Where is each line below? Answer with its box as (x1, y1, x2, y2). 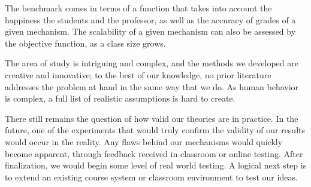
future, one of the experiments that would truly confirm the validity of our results (5, 124, 306, 136)
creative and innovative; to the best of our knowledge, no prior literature (5, 68, 271, 81)
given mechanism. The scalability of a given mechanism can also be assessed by (5, 25, 296, 38)
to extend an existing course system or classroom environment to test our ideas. (5, 170, 298, 183)
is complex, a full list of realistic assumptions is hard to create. (5, 92, 235, 105)
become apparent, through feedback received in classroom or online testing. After (5, 147, 303, 160)
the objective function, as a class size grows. (5, 36, 166, 49)
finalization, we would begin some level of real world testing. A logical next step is (5, 159, 307, 171)
